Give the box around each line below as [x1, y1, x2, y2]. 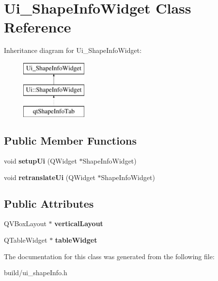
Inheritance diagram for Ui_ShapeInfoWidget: [4, 45, 142, 55]
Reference [4, 17, 71, 37]
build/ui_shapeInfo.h [4, 267, 67, 278]
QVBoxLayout [4, 218, 47, 229]
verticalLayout [54, 218, 103, 229]
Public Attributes [4, 196, 94, 211]
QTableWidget [4, 235, 47, 245]
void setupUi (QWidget [4, 156, 77, 166]
